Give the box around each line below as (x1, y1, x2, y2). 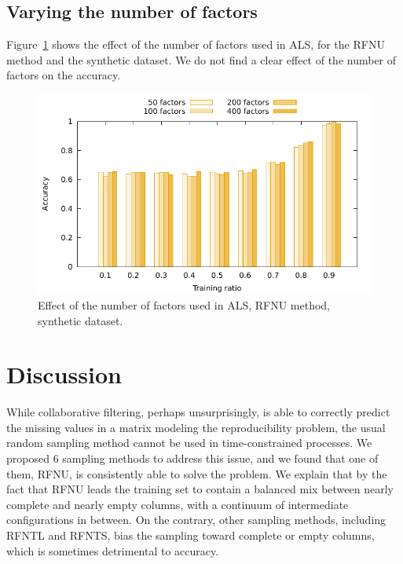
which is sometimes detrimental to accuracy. (6, 542, 219, 559)
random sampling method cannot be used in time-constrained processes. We (6, 434, 372, 451)
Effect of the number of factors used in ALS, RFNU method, (38, 296, 331, 313)
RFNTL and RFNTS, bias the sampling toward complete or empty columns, (6, 527, 375, 544)
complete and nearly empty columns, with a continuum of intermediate (6, 496, 349, 512)
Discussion (6, 358, 122, 390)
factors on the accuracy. (6, 67, 121, 83)
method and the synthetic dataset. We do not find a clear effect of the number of (6, 51, 397, 68)
